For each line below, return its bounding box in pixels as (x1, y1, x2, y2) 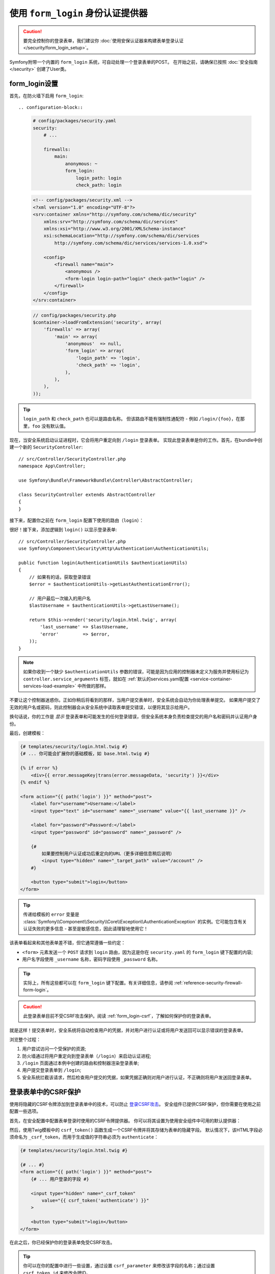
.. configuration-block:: (18, 104, 84, 111)
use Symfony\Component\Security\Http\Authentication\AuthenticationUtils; (18, 546, 209, 551)
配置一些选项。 (9, 1108, 41, 1114)
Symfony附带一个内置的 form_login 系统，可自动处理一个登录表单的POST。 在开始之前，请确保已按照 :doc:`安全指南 (9, 59, 258, 65)
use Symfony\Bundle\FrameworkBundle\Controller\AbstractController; (18, 477, 193, 483)
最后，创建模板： (9, 730, 45, 736)
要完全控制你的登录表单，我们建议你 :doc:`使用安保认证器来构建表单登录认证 (23, 37, 184, 43)
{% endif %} (20, 779, 50, 785)
